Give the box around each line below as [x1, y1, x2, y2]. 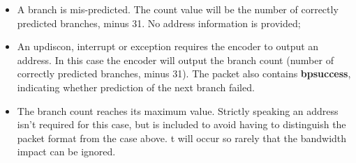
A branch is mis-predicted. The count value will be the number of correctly [17, 2, 339, 16]
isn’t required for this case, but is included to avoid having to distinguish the [17, 117, 346, 132]
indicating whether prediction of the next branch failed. [17, 79, 255, 94]
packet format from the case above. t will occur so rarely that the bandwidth [17, 130, 347, 145]
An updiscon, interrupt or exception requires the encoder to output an [17, 39, 319, 54]
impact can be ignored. [17, 144, 116, 159]
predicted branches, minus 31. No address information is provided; [17, 15, 301, 30]
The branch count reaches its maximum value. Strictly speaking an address [17, 103, 339, 118]
